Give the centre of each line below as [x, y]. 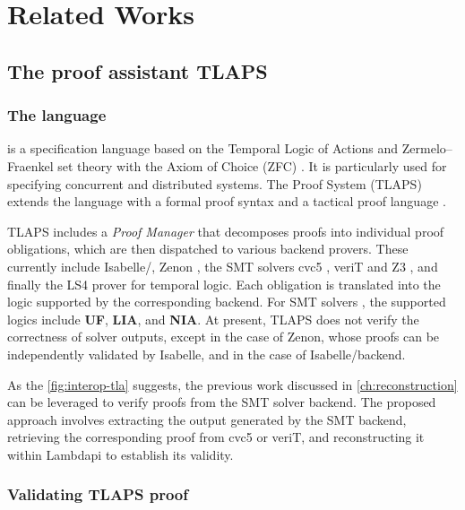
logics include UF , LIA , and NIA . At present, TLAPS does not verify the [213, 319]
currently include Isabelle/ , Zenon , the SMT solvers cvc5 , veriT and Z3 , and [223, 266]
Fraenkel [30, 165]
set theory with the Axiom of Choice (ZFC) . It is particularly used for [252, 165]
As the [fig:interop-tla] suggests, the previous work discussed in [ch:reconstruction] [232, 384]
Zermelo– [427, 148]
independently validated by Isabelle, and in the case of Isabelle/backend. [207, 354]
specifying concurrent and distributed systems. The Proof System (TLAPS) [215, 183]
